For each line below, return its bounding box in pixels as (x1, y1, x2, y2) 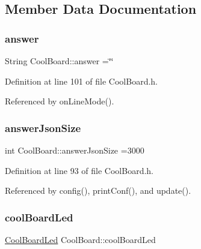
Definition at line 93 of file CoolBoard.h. (5, 164, 154, 176)
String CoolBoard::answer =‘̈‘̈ (5, 55, 114, 67)
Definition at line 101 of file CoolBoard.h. (5, 74, 158, 87)
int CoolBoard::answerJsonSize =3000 (5, 144, 144, 156)
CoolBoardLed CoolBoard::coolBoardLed (5, 233, 156, 245)
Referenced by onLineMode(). (5, 95, 114, 107)
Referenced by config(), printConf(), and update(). (5, 184, 191, 197)
